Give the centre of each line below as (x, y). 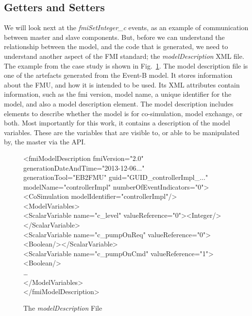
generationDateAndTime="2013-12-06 (80, 167)
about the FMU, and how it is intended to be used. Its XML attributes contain (122, 84)
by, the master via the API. (45, 142)
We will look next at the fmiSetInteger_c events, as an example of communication (126, 27)
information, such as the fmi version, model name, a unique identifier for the (118, 94)
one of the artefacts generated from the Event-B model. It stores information (118, 75)
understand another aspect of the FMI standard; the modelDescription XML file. (124, 56)
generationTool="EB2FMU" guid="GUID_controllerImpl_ (112, 177)
